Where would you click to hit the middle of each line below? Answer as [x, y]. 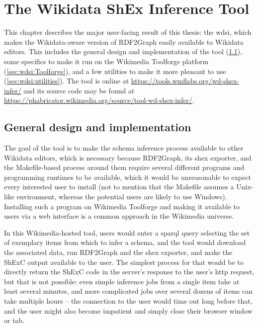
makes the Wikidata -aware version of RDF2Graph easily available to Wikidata [124, 41]
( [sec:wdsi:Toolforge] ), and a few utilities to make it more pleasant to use [115, 71]
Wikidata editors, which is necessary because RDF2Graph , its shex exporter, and [128, 157]
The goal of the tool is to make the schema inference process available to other [124, 148]
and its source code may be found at [79, 90]
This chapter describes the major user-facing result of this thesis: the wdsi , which [128, 32]
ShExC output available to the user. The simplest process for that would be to [124, 262]
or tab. [14, 320]
